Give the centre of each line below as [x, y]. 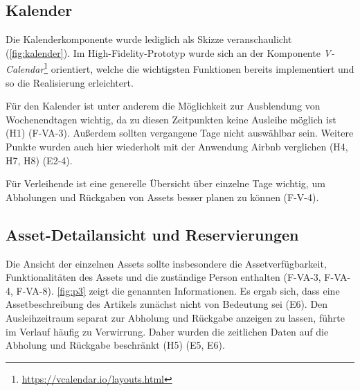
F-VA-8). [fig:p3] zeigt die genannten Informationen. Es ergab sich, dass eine [178, 290]
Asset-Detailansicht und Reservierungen [152, 234]
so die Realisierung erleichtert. [70, 82]
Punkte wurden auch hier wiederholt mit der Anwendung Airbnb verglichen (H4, [177, 147]
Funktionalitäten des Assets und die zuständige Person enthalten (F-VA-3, [163, 277]
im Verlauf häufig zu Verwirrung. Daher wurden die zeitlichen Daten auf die [167, 331]
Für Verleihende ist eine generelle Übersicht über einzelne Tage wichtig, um [165, 183]
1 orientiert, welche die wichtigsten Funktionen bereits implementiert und [199, 68]
